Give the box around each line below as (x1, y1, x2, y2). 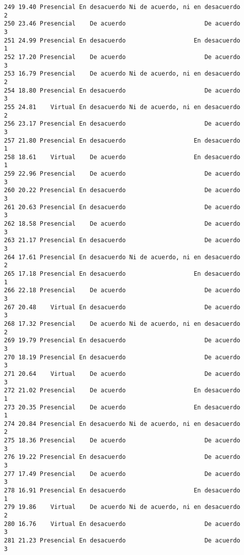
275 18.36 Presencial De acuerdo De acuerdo (4, 437, 240, 444)
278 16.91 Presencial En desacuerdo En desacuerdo (4, 487, 240, 494)
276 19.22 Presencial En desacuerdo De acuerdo (4, 453, 240, 461)
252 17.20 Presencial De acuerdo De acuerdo (4, 53, 240, 61)
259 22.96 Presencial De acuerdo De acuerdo (4, 170, 240, 178)
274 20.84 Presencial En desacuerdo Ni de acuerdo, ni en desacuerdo (4, 420, 240, 427)
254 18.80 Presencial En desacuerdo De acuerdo (4, 87, 240, 94)
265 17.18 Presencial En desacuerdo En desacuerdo (4, 270, 240, 277)
